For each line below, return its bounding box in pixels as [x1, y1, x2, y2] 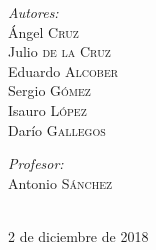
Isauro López [8, 99, 87, 120]
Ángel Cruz [8, 21, 79, 42]
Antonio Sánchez [8, 172, 113, 193]
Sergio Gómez [8, 80, 91, 101]
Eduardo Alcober [8, 60, 119, 81]
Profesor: [8, 153, 64, 174]
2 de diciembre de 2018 [8, 225, 149, 246]
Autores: [8, 2, 59, 22]
